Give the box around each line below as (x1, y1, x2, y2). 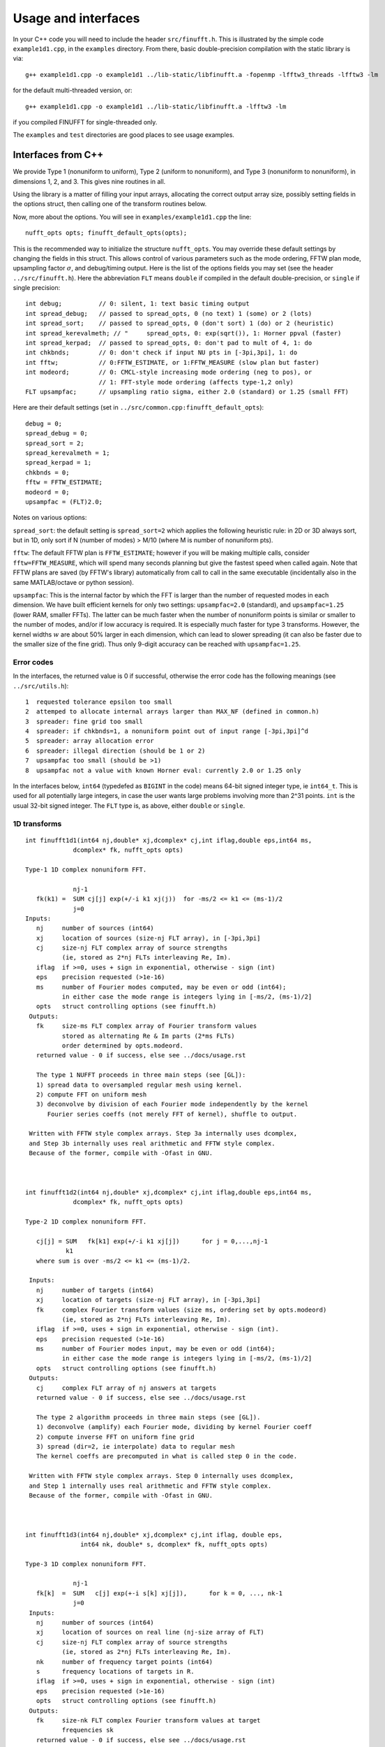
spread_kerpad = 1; (25, 458, 92, 467)
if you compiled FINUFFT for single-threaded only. (13, 117, 158, 126)
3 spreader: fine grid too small (25, 717, 143, 725)
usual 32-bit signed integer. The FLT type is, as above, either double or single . (13, 801, 246, 810)
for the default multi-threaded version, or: (13, 86, 133, 94)
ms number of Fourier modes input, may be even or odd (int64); (36, 1345, 275, 1353)
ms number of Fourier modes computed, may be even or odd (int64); (36, 983, 287, 991)
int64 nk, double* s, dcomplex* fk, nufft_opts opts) (80, 1540, 269, 1548)
